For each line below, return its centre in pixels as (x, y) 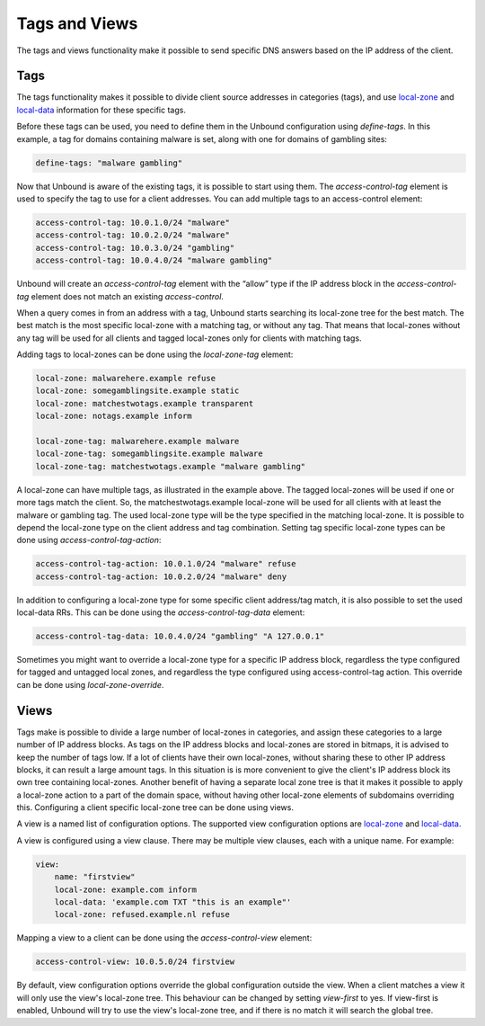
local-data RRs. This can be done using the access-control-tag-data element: (161, 612)
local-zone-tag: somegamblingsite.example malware (150, 454)
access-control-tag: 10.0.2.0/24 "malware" (133, 235)
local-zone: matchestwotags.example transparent (145, 403)
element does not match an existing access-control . (128, 296)
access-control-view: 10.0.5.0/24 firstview (135, 962)
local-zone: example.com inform (126, 889)
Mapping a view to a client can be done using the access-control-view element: (164, 938)
